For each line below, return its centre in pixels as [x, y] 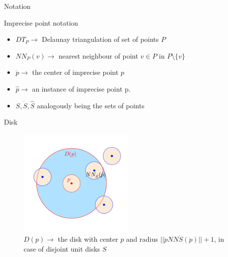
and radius [142, 239]
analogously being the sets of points [91, 105]
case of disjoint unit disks [62, 249]
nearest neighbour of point [98, 55]
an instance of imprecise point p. [81, 88]
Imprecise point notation [41, 22]
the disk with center [88, 239]
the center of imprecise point [75, 72]
